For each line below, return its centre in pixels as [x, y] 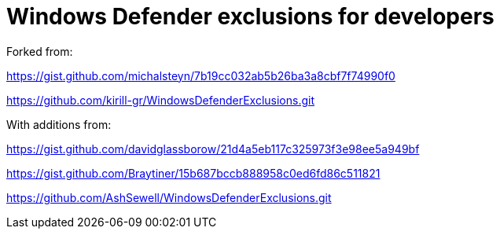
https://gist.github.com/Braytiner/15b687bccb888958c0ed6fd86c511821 [193, 173]
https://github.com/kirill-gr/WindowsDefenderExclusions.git [161, 100]
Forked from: [40, 51]
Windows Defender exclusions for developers [250, 17]
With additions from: [59, 124]
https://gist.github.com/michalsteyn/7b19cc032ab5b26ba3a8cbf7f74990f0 [201, 75]
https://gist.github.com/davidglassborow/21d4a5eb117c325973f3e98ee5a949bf [213, 149]
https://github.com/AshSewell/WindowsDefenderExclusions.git [169, 197]
